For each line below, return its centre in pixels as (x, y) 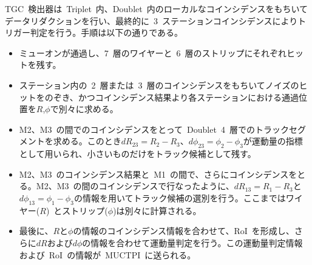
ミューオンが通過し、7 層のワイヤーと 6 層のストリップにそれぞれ (153, 52)
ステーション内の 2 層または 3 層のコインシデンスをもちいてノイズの (159, 85)
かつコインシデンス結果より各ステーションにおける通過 (188, 97)
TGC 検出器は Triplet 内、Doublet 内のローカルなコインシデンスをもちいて (156, 8)
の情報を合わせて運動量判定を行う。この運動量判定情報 (192, 242)
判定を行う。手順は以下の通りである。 (107, 32)
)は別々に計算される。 (157, 210)
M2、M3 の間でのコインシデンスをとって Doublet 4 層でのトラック (154, 129)
